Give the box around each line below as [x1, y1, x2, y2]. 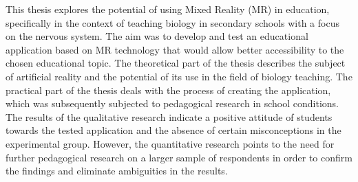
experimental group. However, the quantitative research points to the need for [6, 136, 335, 150]
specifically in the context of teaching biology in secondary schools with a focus [6, 15, 339, 30]
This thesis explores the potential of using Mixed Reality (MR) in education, [6, 2, 330, 16]
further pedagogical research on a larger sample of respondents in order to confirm [6, 150, 352, 164]
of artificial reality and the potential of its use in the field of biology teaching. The [6, 69, 352, 83]
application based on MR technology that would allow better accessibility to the [6, 42, 344, 56]
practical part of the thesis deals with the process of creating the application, [6, 82, 331, 97]
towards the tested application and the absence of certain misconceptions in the [6, 123, 341, 137]
